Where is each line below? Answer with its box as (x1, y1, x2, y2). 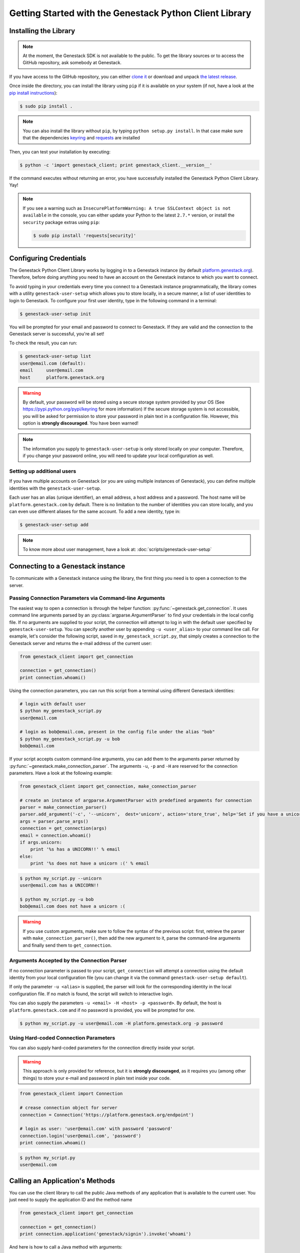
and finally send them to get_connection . (22, 942, 112, 948)
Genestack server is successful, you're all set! (9, 331, 104, 337)
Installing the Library (9, 27, 75, 35)
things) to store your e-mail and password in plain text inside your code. (22, 1075, 171, 1081)
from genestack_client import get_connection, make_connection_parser (19, 783, 197, 789)
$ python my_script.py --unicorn (19, 875, 102, 881)
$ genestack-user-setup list (19, 353, 91, 359)
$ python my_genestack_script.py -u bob (19, 736, 120, 742)
